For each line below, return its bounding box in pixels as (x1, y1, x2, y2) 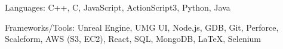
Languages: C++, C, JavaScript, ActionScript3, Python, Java (5, 1, 230, 13)
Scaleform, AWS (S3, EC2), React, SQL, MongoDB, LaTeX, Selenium (5, 32, 262, 45)
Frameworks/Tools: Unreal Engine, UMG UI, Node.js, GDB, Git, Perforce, (5, 21, 279, 33)
